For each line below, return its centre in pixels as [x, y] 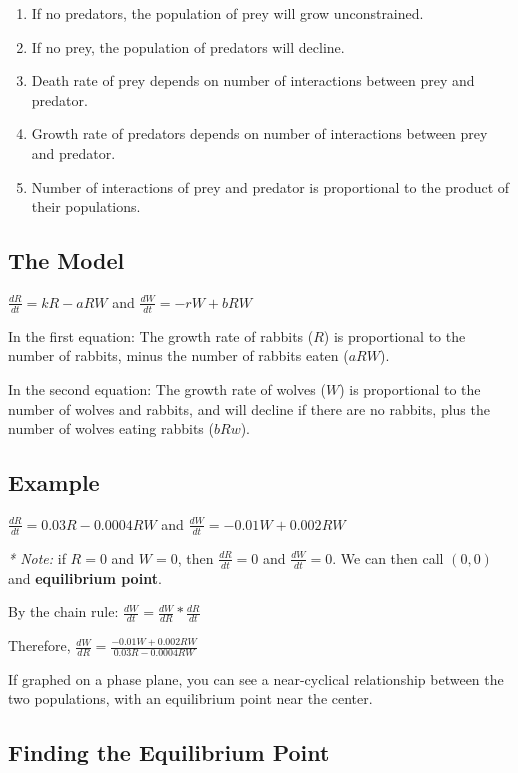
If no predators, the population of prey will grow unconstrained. [227, 13]
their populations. [86, 206]
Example [54, 482]
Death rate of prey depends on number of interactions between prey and [253, 80]
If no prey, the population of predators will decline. [188, 46]
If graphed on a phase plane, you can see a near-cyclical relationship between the [256, 678]
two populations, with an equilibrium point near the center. [190, 698]
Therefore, [39, 645]
